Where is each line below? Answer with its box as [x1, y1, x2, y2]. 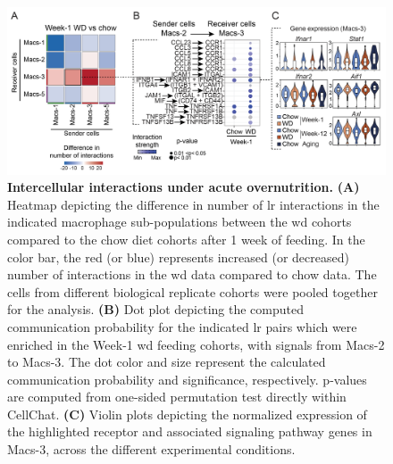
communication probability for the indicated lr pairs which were [7, 317, 357, 336]
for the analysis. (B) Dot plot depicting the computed [7, 300, 304, 319]
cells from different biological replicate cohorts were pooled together [7, 282, 378, 301]
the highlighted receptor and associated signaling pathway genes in [7, 422, 372, 441]
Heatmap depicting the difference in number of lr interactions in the [7, 195, 380, 213]
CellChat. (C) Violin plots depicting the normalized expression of [7, 404, 367, 423]
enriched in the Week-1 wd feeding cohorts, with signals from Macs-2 [7, 335, 385, 353]
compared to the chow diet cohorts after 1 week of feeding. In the [7, 229, 365, 248]
